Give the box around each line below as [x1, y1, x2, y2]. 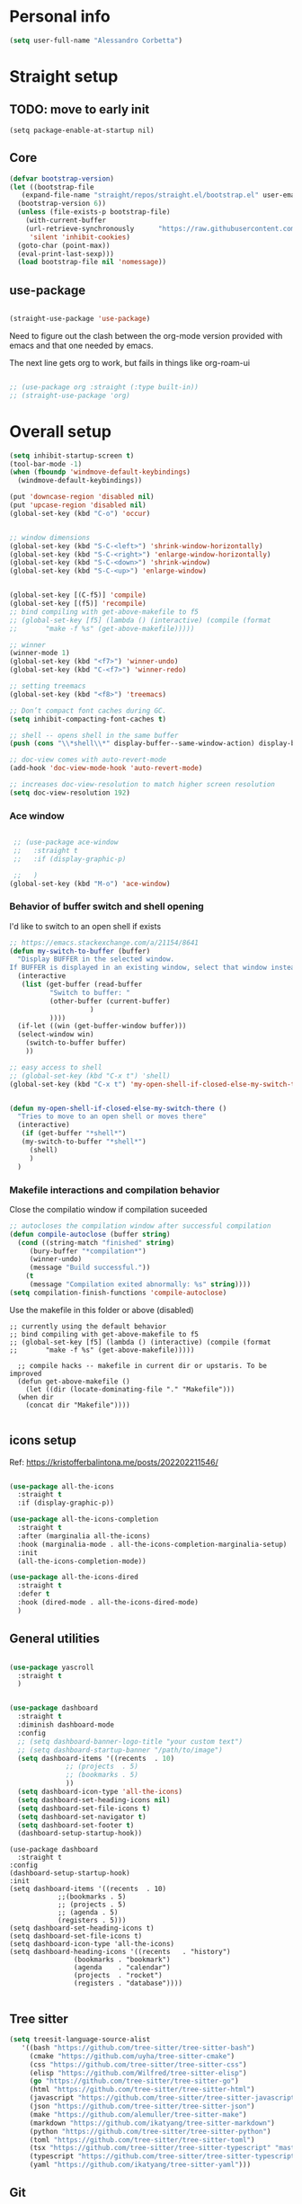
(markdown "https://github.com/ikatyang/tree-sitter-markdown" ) [29, 2119, 276, 2128]
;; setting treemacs [9, 681, 87, 690]
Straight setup [9, 67, 119, 86]
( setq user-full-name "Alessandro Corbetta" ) [9, 36, 182, 45]
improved [9, 1369, 42, 1378]
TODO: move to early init [9, 102, 150, 118]
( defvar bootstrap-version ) [9, 173, 115, 183]
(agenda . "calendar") [73, 1963, 171, 1972]
